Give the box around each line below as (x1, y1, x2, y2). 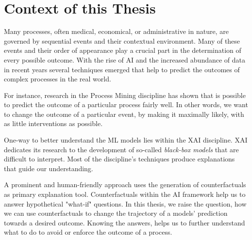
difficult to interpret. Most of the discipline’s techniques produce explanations (4, 154, 235, 164)
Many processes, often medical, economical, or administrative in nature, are (4, 26, 229, 36)
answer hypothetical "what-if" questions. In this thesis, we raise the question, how (4, 198, 247, 208)
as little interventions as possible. (4, 118, 103, 128)
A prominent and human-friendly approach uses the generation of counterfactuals (4, 179, 246, 190)
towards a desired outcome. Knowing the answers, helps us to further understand (4, 217, 245, 227)
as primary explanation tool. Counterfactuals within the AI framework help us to (4, 189, 246, 199)
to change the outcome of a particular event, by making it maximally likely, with (4, 109, 244, 119)
